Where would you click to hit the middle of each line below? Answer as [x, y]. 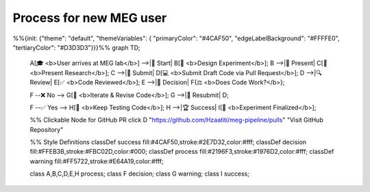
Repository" [47, 129]
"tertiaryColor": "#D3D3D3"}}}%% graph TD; [76, 47]
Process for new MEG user [90, 18]
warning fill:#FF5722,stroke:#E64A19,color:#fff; [97, 161]
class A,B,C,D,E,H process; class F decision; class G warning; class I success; [140, 174]
